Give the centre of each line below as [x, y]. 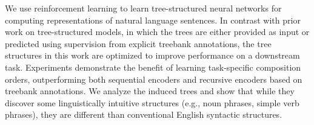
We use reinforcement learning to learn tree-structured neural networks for [143, 8]
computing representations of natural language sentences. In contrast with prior [153, 20]
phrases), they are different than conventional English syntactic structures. [144, 114]
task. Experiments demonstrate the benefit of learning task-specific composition [153, 67]
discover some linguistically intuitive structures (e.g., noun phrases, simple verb [152, 102]
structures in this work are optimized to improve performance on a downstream [152, 55]
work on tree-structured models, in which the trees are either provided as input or [157, 32]
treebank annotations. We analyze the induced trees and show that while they [150, 91]
